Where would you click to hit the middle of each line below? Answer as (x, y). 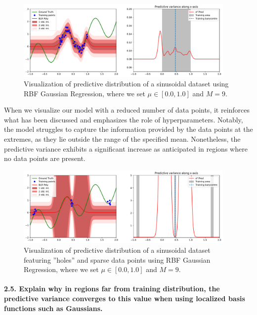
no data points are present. (45, 158)
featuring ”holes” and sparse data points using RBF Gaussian (117, 259)
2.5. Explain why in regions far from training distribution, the (112, 289)
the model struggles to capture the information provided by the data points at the (128, 129)
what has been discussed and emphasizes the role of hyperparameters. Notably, (124, 119)
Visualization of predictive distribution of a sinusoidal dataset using (126, 84)
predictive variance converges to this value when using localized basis (125, 298)
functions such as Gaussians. (53, 308)
